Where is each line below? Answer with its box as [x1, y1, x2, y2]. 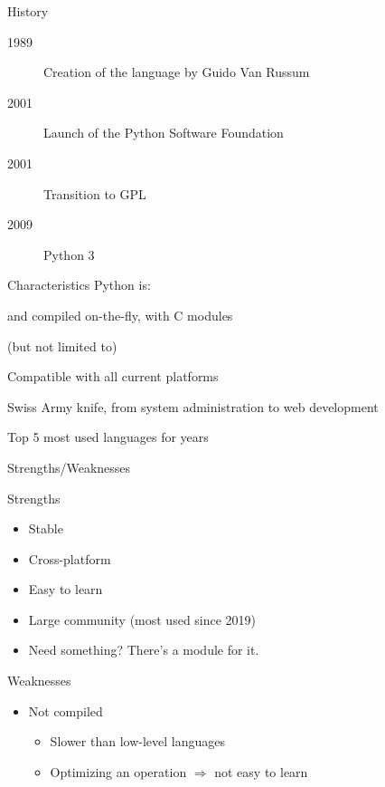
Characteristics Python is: [7, 275, 151, 294]
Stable [28, 519, 63, 538]
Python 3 [43, 245, 95, 264]
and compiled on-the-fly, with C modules [7, 305, 233, 324]
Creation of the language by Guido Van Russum [43, 62, 310, 82]
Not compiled [28, 701, 103, 720]
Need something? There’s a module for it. [28, 640, 259, 659]
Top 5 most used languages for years [7, 427, 209, 446]
